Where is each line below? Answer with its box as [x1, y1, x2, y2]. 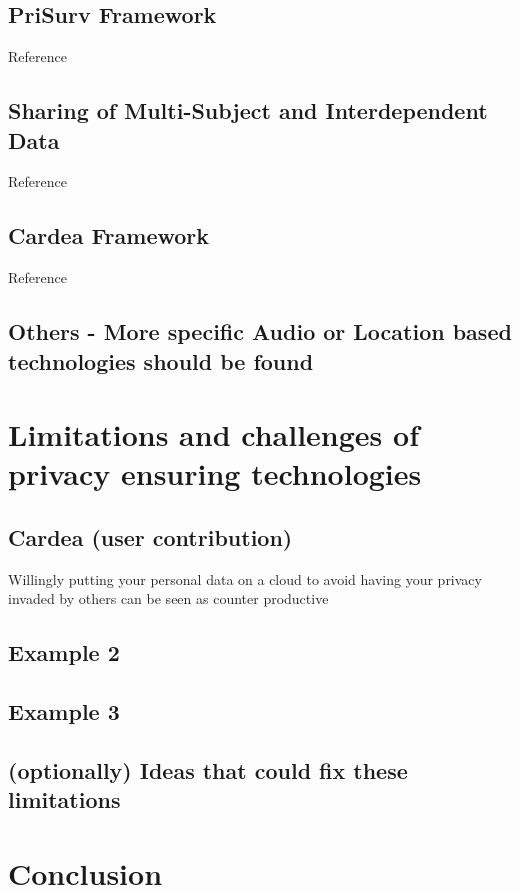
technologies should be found [8, 345, 314, 376]
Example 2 [8, 637, 120, 668]
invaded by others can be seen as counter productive [8, 588, 329, 609]
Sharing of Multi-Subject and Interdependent [8, 95, 488, 126]
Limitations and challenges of [8, 414, 419, 455]
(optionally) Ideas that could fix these [8, 754, 408, 785]
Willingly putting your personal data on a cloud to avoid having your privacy [8, 568, 482, 589]
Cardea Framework [8, 220, 210, 251]
